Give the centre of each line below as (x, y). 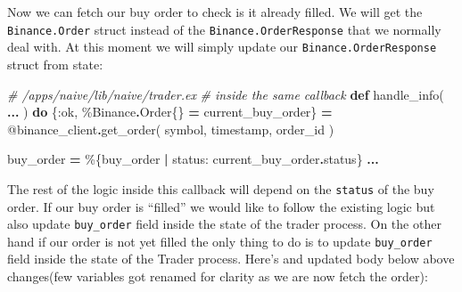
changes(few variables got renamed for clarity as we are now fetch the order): (218, 276)
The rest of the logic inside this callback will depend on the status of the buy (221, 188)
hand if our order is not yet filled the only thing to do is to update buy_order (220, 241)
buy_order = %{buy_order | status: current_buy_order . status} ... (193, 159)
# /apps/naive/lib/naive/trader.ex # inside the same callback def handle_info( (226, 94)
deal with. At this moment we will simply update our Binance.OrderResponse (222, 47)
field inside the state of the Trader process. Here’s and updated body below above (231, 259)
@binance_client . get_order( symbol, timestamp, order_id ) (171, 129)
